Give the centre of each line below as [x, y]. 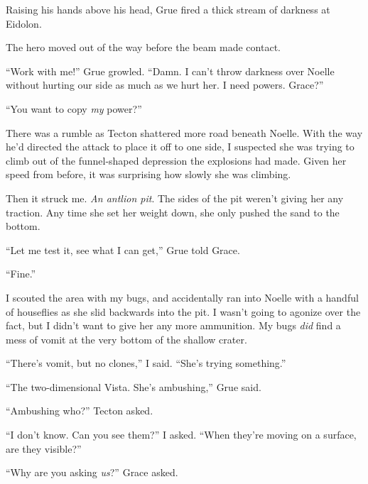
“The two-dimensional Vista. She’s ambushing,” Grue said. [134, 386]
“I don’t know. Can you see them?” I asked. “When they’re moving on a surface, [181, 435]
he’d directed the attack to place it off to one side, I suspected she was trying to [180, 147]
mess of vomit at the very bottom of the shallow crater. [126, 339]
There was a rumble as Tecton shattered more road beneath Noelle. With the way [184, 132]
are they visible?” [44, 448]
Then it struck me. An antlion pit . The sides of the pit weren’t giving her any [175, 198]
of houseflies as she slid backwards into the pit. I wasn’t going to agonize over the [183, 311]
